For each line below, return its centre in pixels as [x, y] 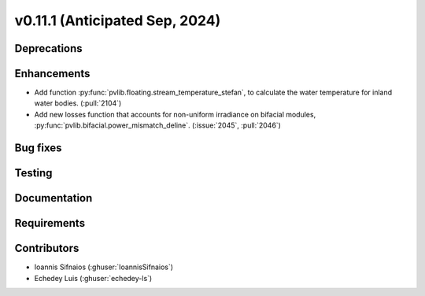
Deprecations [48, 48]
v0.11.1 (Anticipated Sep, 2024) [118, 20]
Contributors [47, 248]
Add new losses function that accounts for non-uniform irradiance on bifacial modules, [175, 114]
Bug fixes [38, 148]
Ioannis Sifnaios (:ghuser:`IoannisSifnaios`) [103, 267]
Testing [33, 173]
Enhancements [52, 74]
